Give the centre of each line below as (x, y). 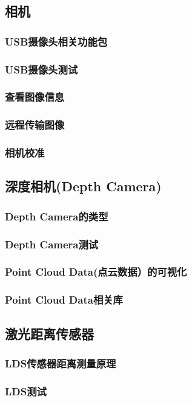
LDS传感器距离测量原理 (61, 363)
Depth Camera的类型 (57, 216)
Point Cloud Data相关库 (64, 300)
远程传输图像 (35, 125)
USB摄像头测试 (41, 69)
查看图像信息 (35, 97)
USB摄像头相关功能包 (56, 41)
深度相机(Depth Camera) (83, 186)
